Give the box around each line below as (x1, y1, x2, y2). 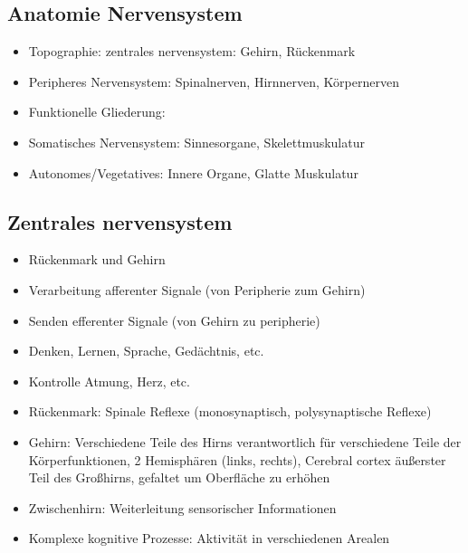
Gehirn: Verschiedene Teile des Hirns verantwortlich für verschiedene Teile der (28, 432, 462, 451)
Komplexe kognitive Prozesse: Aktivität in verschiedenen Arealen (28, 529, 390, 548)
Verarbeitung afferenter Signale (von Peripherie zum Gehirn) (28, 280, 366, 299)
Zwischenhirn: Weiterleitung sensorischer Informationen (28, 498, 337, 517)
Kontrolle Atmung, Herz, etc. (28, 371, 190, 390)
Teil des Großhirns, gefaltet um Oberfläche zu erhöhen (28, 468, 330, 487)
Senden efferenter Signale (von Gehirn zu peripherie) (28, 310, 320, 329)
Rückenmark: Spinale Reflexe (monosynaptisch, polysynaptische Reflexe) (28, 402, 432, 421)
